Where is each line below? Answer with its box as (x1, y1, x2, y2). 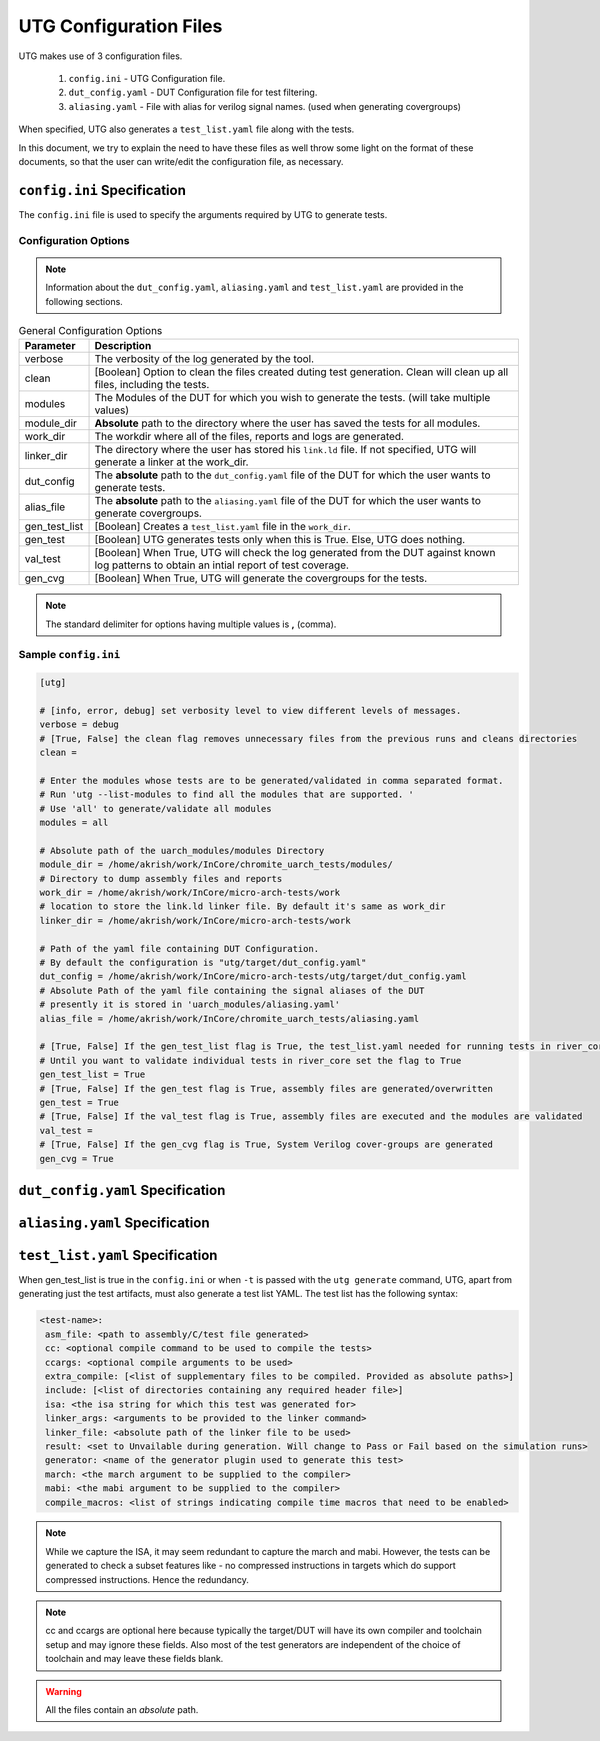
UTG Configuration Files (18, 15, 223, 37)
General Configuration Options (18, 324, 163, 338)
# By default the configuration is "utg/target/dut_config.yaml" (39, 957, 367, 969)
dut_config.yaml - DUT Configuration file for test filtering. (68, 86, 318, 99)
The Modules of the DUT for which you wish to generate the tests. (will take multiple (94, 391, 491, 405)
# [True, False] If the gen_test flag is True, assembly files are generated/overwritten (39, 1083, 494, 1094)
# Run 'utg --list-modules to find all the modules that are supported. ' (39, 789, 415, 800)
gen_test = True (39, 1096, 120, 1108)
